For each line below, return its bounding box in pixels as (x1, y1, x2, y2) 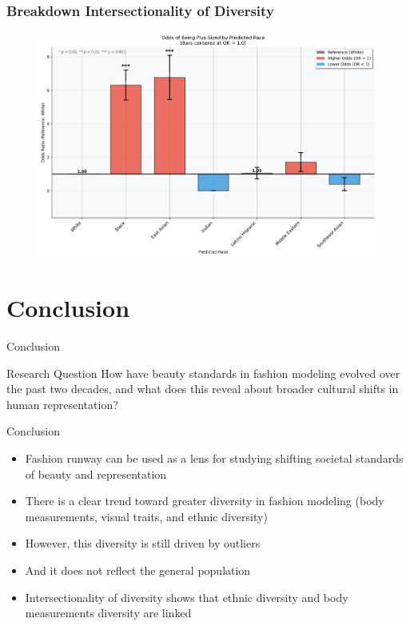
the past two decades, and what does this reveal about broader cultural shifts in (6, 380, 399, 397)
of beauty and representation (25, 465, 167, 482)
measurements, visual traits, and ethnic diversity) (25, 508, 268, 524)
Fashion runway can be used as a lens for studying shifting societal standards (25, 450, 404, 467)
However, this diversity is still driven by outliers (25, 535, 261, 552)
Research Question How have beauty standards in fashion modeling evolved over (6, 364, 400, 381)
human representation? (6, 395, 118, 412)
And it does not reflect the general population (25, 562, 251, 579)
